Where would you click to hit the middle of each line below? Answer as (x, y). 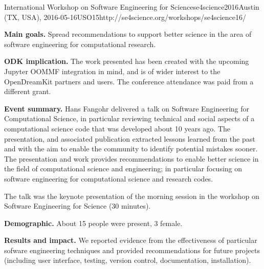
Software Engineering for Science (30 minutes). (78, 206)
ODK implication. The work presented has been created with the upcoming (127, 61)
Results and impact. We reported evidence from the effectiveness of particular (131, 240)
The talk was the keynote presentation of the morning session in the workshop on (132, 196)
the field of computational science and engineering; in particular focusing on (123, 169)
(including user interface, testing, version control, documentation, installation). (128, 260)
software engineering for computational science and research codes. (109, 178)
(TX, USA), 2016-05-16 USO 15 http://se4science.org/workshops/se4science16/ (125, 17)
